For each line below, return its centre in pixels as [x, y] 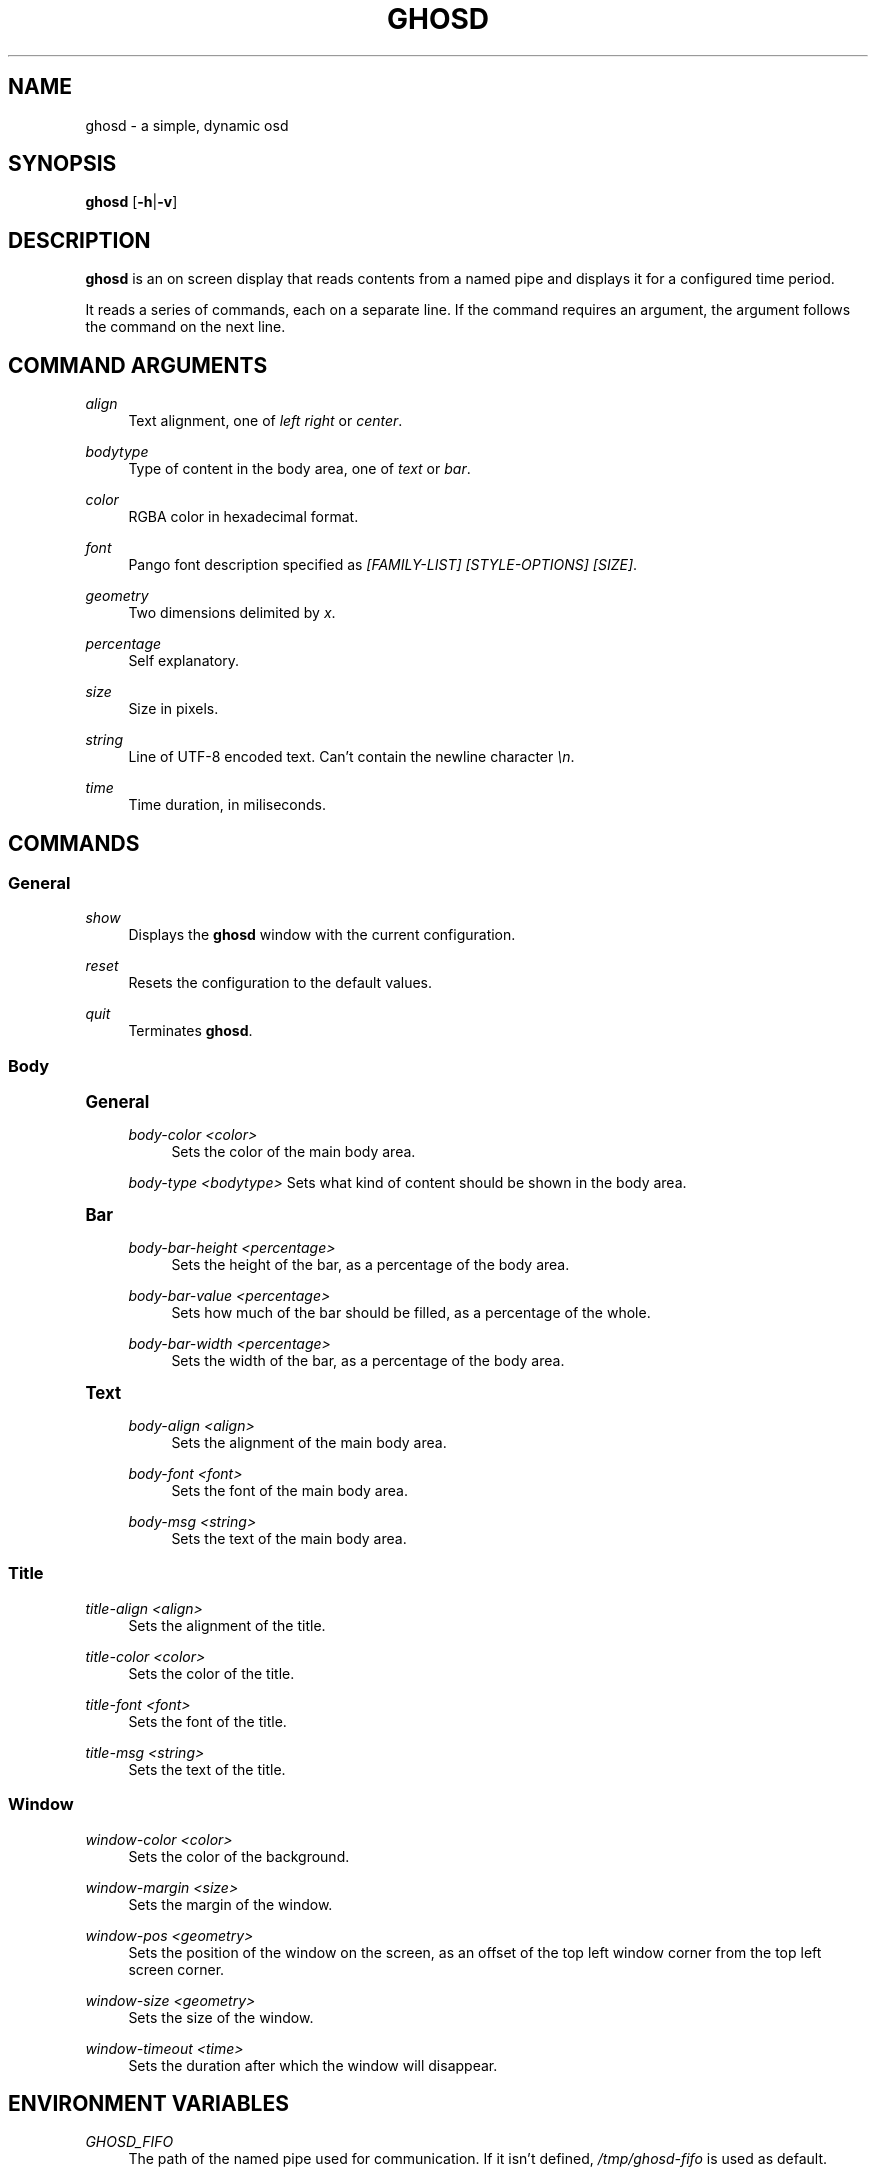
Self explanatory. [184, 661]
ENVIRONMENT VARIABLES [148, 2104]
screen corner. [176, 1969]
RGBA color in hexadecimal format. [243, 517]
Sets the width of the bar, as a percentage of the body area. [368, 1361]
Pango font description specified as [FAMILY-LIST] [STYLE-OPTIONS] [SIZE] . [383, 565]
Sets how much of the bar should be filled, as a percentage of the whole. [411, 1313]
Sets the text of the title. [207, 1769]
